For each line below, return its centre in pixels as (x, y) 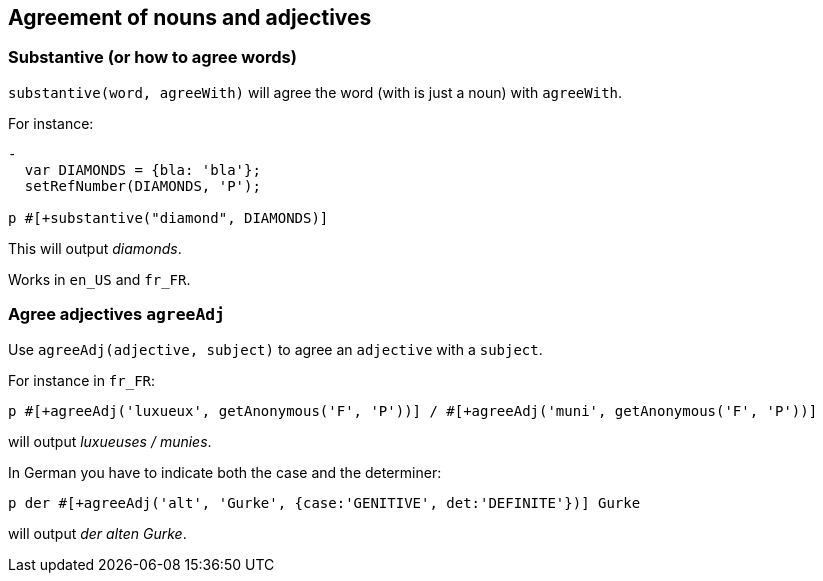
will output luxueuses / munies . (110, 441)
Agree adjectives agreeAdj (116, 314)
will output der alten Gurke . (97, 533)
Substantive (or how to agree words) (152, 57)
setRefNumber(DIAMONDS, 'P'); (142, 185)
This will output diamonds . (95, 248)
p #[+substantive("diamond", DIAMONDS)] (168, 217)
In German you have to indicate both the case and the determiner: (225, 472)
